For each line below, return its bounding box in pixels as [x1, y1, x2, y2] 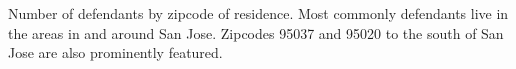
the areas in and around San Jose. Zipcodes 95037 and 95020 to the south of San [8, 22, 504, 43]
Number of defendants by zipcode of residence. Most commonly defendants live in [8, 3, 509, 23]
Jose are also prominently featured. [8, 42, 223, 63]
